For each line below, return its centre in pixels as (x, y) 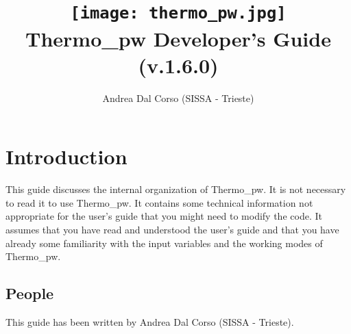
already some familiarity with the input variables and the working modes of (164, 243)
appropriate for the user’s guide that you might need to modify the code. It (164, 216)
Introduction (66, 156)
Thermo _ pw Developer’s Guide (178, 38)
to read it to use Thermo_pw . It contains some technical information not (159, 202)
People (30, 293)
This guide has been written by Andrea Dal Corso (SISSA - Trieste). (150, 321)
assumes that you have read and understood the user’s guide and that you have (172, 229)
